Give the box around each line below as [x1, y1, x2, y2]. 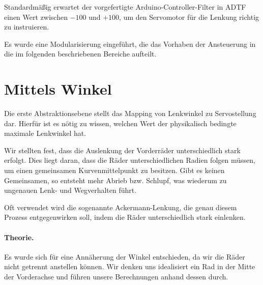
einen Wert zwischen [4, 11, 68, 22]
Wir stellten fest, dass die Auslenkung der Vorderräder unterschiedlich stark [4, 145, 241, 155]
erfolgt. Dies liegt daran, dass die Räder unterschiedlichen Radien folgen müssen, [4, 155, 255, 165]
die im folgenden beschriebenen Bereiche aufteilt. [4, 48, 157, 59]
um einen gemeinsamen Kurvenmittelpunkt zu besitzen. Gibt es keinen [4, 165, 225, 176]
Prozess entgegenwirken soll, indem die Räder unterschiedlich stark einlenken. [4, 212, 246, 222]
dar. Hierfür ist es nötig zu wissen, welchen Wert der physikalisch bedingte [4, 118, 237, 128]
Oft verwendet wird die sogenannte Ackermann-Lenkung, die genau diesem [4, 202, 237, 212]
